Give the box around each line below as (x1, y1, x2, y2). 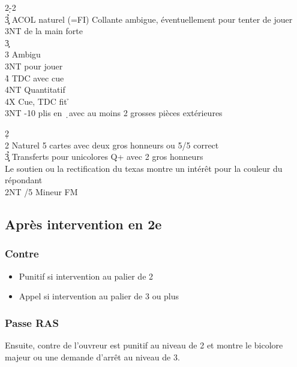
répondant (5, 174, 43, 186)
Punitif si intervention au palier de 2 (19, 269, 154, 282)
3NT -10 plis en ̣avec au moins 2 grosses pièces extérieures (5, 107, 223, 119)
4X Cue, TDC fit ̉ (5, 95, 70, 107)
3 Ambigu (5, 48, 41, 60)
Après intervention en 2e (5, 214, 162, 233)
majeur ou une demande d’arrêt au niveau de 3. (5, 350, 180, 363)
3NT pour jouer (5, 59, 63, 72)
